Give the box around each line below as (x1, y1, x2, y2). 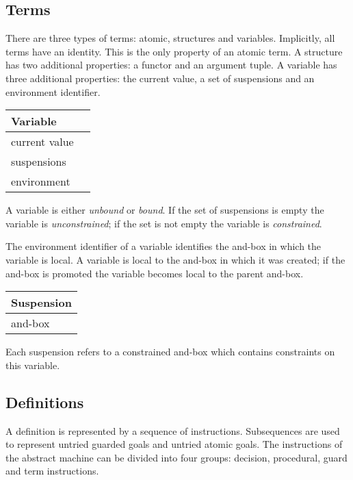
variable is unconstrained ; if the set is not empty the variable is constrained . (5, 216, 322, 230)
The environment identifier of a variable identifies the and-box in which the (5, 239, 322, 253)
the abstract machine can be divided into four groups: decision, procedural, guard (5, 450, 348, 464)
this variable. (5, 357, 60, 372)
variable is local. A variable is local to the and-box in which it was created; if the (5, 252, 345, 266)
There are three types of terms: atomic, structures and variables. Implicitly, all (5, 31, 335, 45)
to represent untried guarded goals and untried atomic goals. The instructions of (5, 437, 343, 451)
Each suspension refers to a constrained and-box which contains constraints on (5, 344, 335, 359)
